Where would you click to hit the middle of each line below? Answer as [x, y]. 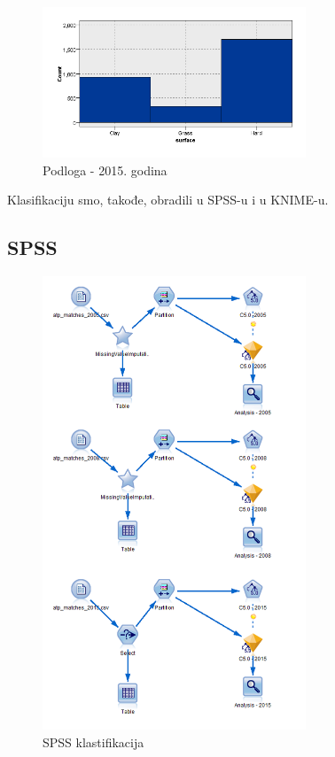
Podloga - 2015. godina [105, 170]
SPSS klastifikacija [93, 742]
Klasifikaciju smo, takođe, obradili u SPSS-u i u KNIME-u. [168, 200]
